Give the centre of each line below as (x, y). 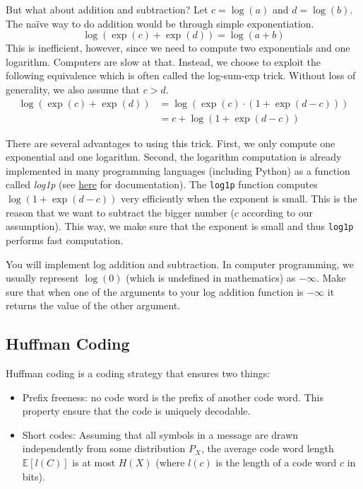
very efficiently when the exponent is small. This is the (239, 199)
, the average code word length (267, 448)
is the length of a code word (276, 462)
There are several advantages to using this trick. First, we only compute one (171, 143)
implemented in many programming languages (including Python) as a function (178, 170)
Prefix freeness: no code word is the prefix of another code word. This (173, 397)
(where (170, 462)
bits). (34, 476)
